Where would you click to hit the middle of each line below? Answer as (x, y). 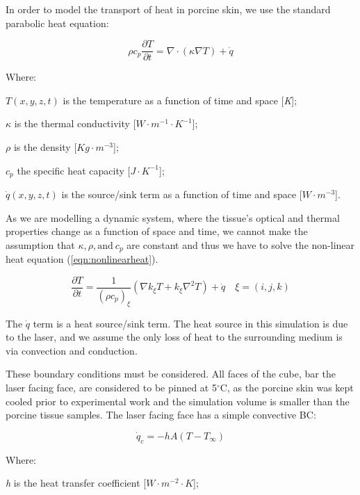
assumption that (40, 244)
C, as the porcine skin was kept (287, 387)
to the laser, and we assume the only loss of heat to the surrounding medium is (174, 337)
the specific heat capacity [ (74, 170)
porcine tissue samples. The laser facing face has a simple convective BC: (161, 415)
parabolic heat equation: (57, 23)
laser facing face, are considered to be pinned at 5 (111, 387)
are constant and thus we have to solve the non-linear (241, 244)
